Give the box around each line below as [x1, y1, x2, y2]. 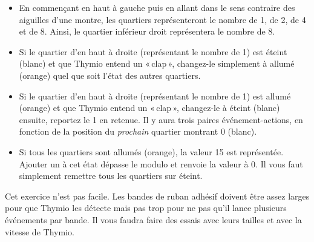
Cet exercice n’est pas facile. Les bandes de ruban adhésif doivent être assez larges [5, 189, 310, 202]
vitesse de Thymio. [5, 225, 74, 238]
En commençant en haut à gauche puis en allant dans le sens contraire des [19, 1, 295, 13]
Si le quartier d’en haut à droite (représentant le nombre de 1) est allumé [19, 89, 291, 102]
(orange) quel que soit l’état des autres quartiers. [19, 69, 201, 81]
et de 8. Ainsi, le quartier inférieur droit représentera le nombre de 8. [19, 25, 275, 38]
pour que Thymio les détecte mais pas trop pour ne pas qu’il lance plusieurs [5, 201, 287, 214]
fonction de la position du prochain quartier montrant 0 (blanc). [19, 125, 257, 138]
